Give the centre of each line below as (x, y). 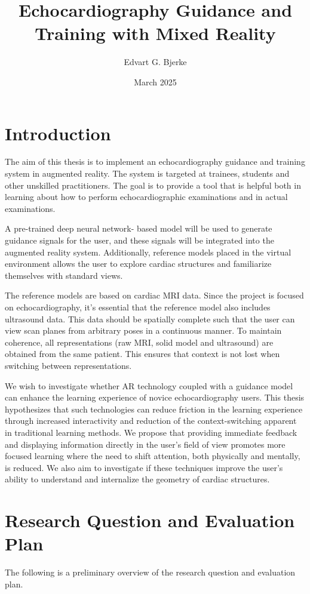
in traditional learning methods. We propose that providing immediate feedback (151, 432)
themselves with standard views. (64, 275)
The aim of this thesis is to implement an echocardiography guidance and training (155, 161)
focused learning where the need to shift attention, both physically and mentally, (153, 456)
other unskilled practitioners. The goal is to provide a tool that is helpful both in (153, 185)
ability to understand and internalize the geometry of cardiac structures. (137, 479)
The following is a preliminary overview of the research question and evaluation (150, 572)
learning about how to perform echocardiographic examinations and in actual (146, 197)
